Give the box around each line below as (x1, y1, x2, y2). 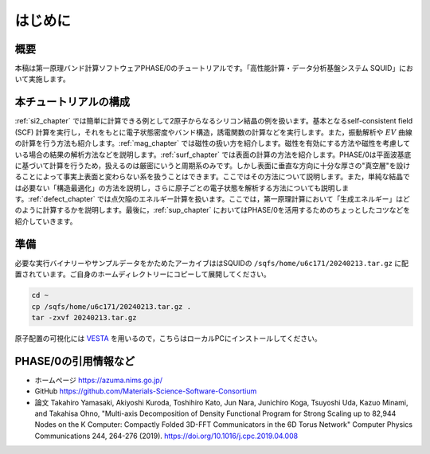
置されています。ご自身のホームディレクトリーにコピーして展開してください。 (14, 269, 271, 279)
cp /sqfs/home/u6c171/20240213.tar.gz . (31, 302, 191, 311)
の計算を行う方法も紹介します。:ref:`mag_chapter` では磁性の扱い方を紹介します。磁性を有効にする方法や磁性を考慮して (14, 139, 411, 148)
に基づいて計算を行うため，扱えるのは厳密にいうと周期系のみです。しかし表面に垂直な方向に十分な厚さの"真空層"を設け (14, 160, 411, 170)
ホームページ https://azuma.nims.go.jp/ (34, 375, 163, 385)
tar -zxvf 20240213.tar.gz (31, 313, 137, 322)
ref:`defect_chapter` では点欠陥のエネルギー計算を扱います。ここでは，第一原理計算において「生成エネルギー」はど (29, 194, 410, 204)
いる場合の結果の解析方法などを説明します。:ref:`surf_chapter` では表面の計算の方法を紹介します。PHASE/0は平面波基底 (14, 150, 412, 159)
